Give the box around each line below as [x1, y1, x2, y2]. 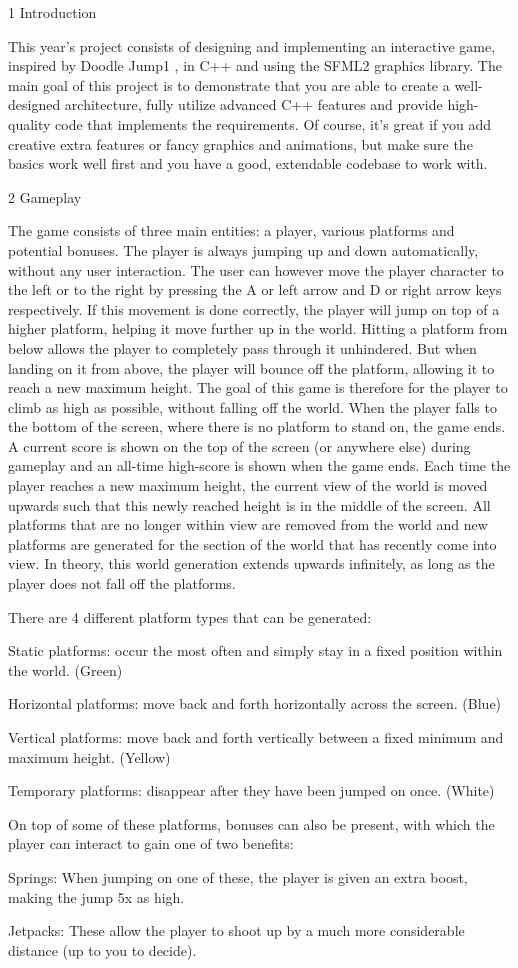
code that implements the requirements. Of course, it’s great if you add [55, 113, 492, 134]
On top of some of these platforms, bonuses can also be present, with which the [8, 813, 495, 834]
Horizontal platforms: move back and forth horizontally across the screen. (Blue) [8, 693, 502, 714]
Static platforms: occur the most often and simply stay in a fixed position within [8, 640, 503, 661]
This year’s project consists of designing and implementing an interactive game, [8, 35, 496, 56]
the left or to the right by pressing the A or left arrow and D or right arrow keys [8, 279, 502, 300]
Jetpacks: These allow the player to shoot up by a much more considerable [8, 920, 465, 941]
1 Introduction [8, 2, 97, 22]
